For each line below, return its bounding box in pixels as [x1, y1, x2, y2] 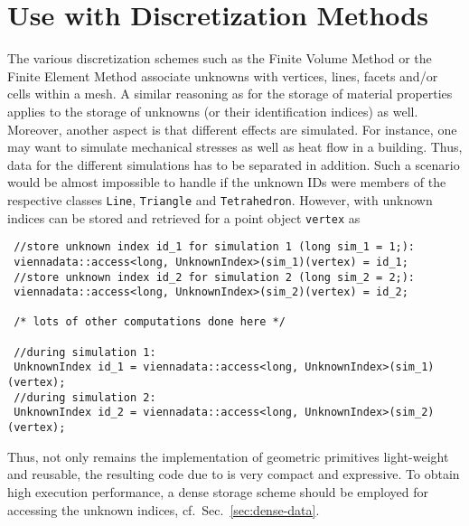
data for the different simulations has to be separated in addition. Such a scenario [7, 155, 460, 174]
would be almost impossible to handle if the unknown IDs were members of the [7, 173, 446, 192]
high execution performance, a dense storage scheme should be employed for [7, 482, 428, 501]
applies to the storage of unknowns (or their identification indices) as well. [7, 101, 418, 120]
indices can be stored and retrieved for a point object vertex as [7, 208, 361, 227]
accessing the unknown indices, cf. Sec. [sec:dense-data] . [7, 500, 320, 519]
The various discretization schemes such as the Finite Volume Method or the [7, 49, 432, 68]
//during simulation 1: [14, 345, 156, 359]
